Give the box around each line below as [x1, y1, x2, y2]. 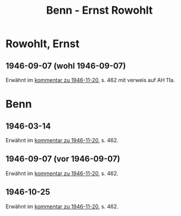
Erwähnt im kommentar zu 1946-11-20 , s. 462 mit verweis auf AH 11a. [5, 77, 175, 83]
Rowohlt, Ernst [5, 37, 80, 51]
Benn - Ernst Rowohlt [46, 4, 153, 17]
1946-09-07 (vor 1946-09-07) [5, 154, 120, 164]
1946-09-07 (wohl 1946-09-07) [5, 61, 126, 71]
